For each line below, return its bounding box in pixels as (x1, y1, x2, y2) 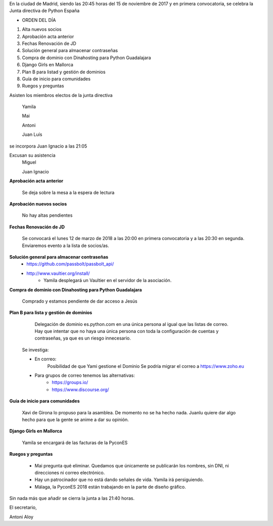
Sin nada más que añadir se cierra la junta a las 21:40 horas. (9, 495, 135, 501)
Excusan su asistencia (9, 152, 56, 159)
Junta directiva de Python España (9, 8, 80, 14)
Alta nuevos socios (22, 26, 62, 32)
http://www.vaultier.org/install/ (26, 270, 90, 276)
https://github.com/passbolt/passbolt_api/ (26, 261, 114, 267)
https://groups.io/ (52, 379, 88, 386)
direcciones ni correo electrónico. (34, 469, 105, 475)
